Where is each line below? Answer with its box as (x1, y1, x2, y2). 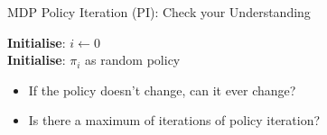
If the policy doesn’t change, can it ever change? (28, 80, 296, 99)
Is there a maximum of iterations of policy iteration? (28, 111, 321, 130)
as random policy (85, 50, 181, 69)
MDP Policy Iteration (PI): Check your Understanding (7, 3, 311, 21)
